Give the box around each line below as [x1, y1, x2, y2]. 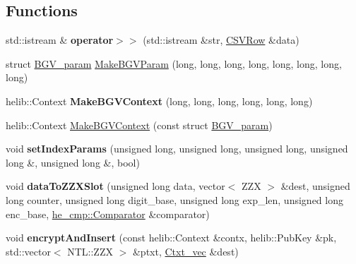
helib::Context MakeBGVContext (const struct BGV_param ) [6, 117, 273, 132]
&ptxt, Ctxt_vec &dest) [132, 244, 239, 258]
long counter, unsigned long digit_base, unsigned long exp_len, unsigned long [6, 192, 343, 207]
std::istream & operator [6, 32, 114, 47]
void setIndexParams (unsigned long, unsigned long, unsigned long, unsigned [6, 141, 348, 156]
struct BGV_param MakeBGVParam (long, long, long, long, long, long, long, [6, 56, 342, 71]
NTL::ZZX [67, 244, 113, 258]
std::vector [6, 244, 51, 258]
